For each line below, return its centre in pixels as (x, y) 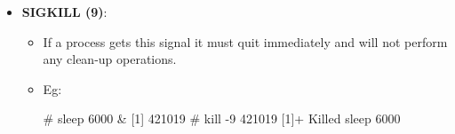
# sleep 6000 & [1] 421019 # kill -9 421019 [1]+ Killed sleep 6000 (222, 118)
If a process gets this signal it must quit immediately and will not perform (245, 41)
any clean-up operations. (110, 59)
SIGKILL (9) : (64, 12)
